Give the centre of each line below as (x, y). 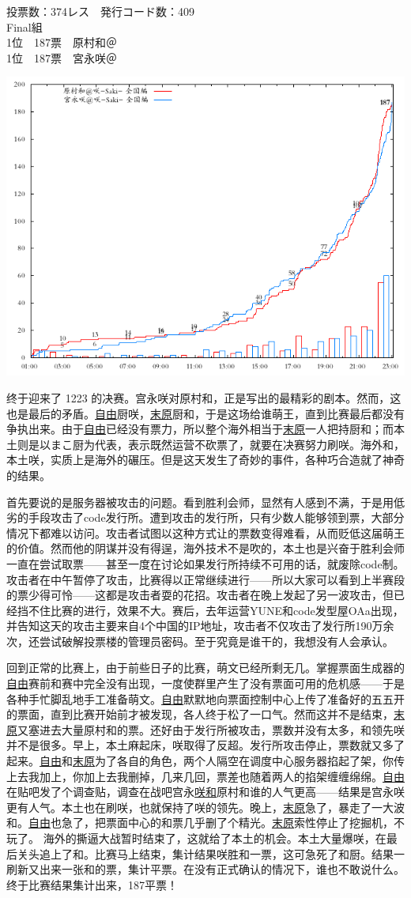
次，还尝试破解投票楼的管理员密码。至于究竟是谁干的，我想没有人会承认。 (200, 641)
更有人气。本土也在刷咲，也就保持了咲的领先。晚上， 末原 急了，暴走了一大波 (205, 807)
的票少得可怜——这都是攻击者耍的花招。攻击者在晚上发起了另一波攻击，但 (200, 595)
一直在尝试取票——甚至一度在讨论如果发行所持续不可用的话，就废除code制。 (205, 563)
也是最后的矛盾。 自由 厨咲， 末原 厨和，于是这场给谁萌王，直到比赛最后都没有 (205, 413)
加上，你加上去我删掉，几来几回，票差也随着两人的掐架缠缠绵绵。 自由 (222, 776)
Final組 (25, 26)
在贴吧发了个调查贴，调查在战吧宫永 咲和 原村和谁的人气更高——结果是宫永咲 (205, 792)
